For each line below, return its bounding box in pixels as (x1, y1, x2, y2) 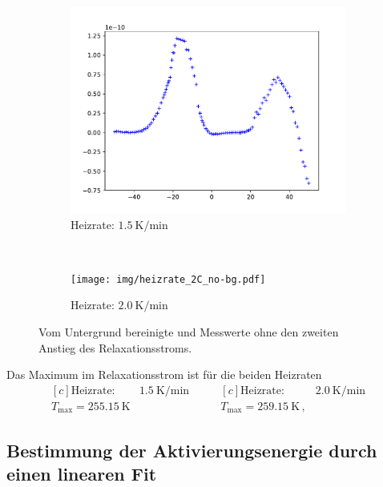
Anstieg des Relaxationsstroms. (38, 339, 192, 356)
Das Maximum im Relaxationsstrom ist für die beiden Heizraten (6, 366, 322, 383)
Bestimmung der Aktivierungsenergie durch (6, 437, 377, 462)
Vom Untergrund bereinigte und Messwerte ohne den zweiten (38, 324, 339, 340)
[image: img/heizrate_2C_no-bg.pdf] (71, 273, 266, 285)
